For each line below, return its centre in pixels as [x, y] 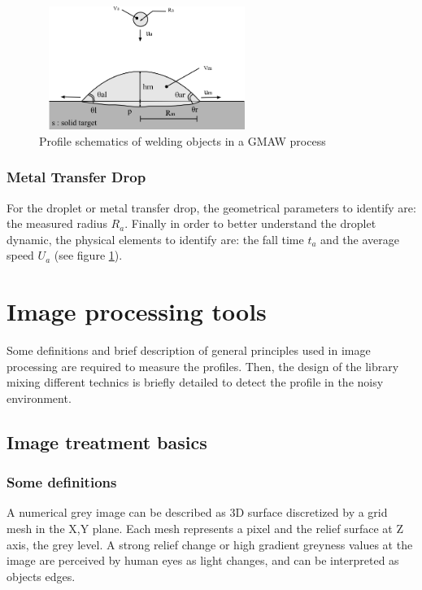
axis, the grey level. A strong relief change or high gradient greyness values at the [210, 544]
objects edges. [41, 576]
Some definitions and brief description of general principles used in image [189, 350]
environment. [39, 398]
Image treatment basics [107, 441]
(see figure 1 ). [88, 255]
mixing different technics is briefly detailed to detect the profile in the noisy [195, 382]
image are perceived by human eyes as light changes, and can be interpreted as [203, 560]
